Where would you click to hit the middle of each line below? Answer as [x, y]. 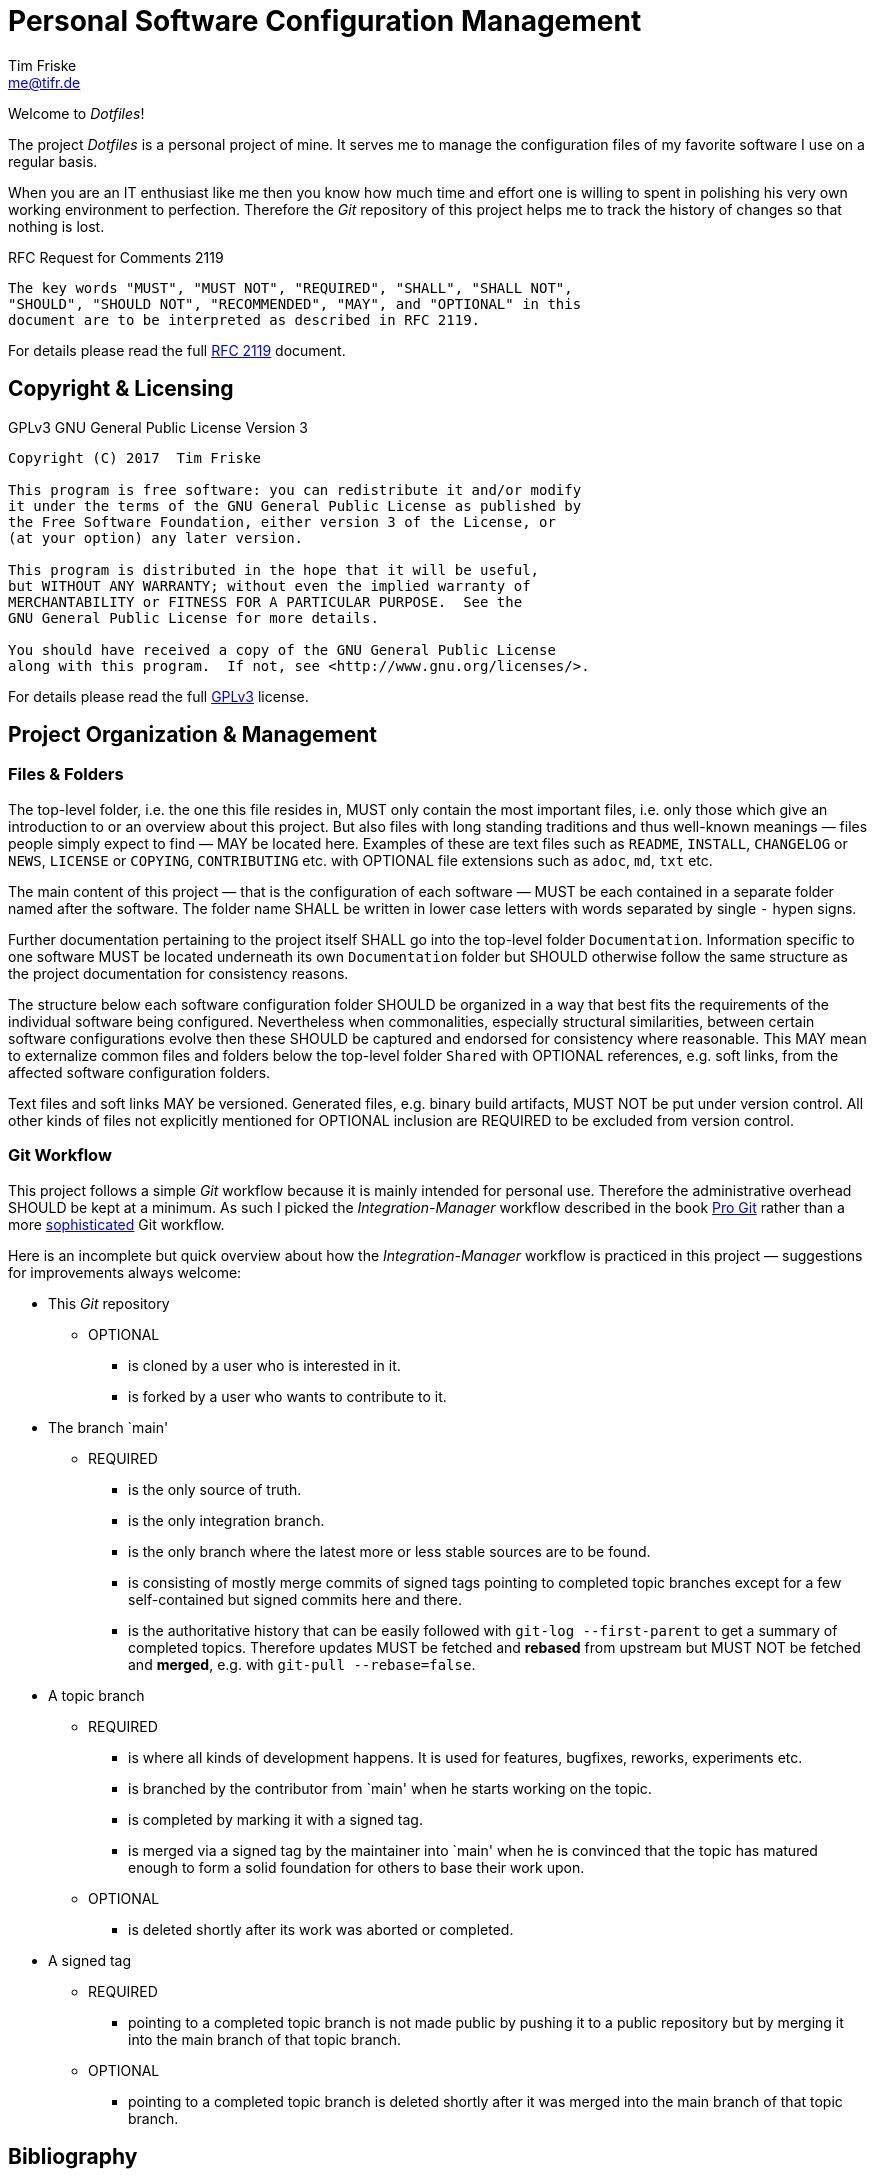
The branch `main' [108, 1427]
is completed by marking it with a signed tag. [275, 1819]
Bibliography [73, 2156]
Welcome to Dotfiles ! [76, 113]
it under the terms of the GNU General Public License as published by [295, 505]
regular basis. [53, 161]
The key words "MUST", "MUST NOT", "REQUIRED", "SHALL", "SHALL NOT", [290, 287]
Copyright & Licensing [121, 389]
